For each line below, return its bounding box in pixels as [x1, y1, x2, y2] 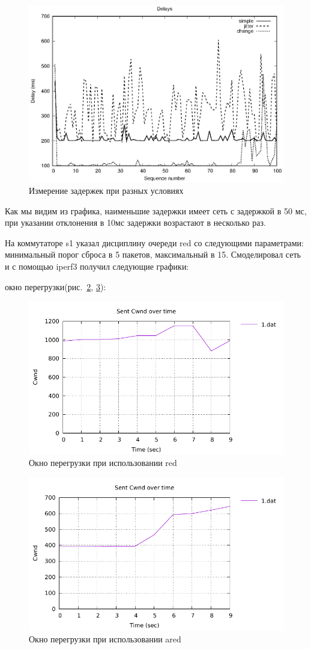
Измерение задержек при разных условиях [29, 184, 184, 196]
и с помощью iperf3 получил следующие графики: [5, 259, 189, 272]
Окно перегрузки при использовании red [29, 456, 177, 469]
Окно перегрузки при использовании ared [29, 632, 181, 645]
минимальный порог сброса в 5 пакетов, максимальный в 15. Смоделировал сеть [5, 248, 301, 261]
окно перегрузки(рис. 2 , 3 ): [5, 280, 106, 293]
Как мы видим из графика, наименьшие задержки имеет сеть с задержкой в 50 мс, [5, 204, 307, 217]
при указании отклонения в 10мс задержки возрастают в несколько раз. [5, 216, 266, 229]
